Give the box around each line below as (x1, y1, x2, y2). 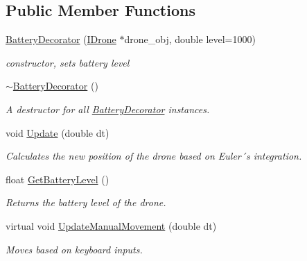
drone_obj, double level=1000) (124, 32, 256, 47)
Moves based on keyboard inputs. (6, 242, 143, 256)
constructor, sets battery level (6, 55, 130, 69)
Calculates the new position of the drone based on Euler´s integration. (6, 149, 302, 163)
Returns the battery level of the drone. (6, 195, 166, 210)
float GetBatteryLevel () (6, 171, 109, 186)
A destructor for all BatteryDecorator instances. (6, 101, 210, 116)
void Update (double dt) (6, 125, 109, 140)
